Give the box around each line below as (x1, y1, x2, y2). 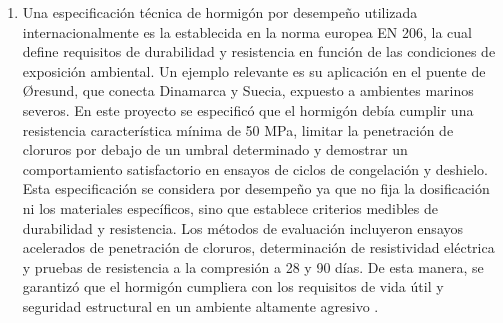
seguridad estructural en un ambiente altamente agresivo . (22, 295, 379, 316)
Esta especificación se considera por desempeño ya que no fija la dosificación (22, 178, 490, 199)
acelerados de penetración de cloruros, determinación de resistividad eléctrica (22, 237, 495, 258)
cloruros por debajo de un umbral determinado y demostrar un (22, 139, 408, 160)
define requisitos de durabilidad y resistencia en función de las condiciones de (22, 41, 496, 62)
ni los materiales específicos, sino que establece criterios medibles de (22, 197, 439, 218)
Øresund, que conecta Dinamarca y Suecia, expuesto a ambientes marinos (22, 80, 474, 101)
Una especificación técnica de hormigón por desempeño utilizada (22, 2, 418, 22)
